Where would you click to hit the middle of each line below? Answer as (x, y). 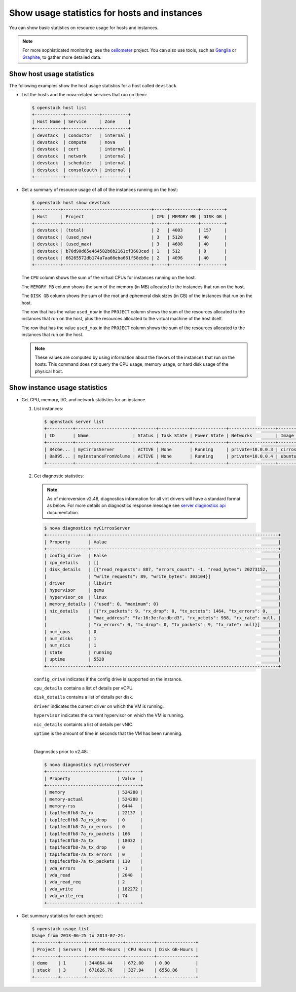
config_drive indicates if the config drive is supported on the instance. (108, 679)
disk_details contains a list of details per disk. (83, 697)
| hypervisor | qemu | (163, 590)
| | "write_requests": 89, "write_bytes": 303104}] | (163, 576)
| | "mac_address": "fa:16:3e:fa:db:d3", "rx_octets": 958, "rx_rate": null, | (163, 618)
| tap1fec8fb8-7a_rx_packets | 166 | (93, 834)
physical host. (49, 371)
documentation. (63, 512)
